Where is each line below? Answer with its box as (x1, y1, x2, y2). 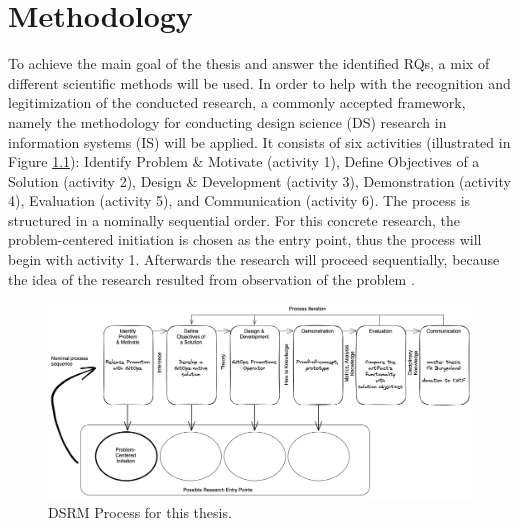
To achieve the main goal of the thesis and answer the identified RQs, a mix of (8, 53, 490, 74)
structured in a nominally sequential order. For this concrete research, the (8, 209, 460, 230)
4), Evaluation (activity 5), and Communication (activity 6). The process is (8, 190, 471, 211)
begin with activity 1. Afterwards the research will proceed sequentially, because (8, 249, 500, 270)
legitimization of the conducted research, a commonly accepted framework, (8, 92, 466, 113)
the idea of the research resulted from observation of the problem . (8, 268, 415, 289)
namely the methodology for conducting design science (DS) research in (8, 111, 447, 132)
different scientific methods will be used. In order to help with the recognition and (8, 72, 511, 93)
